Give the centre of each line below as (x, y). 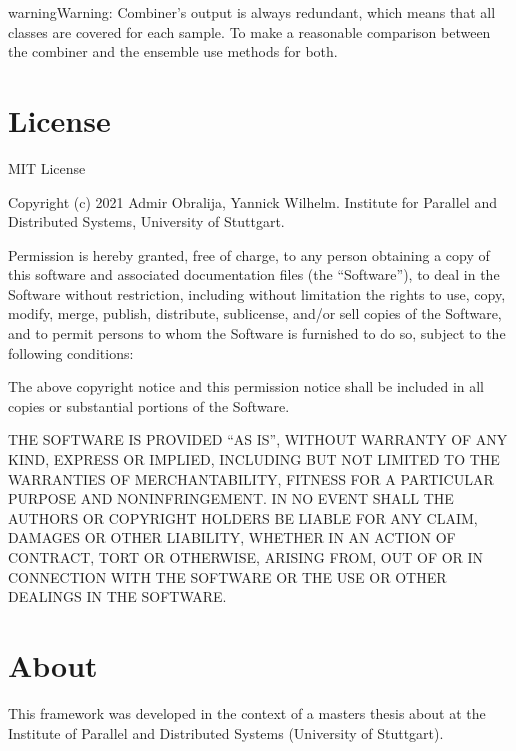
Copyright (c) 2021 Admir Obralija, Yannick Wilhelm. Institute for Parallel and (252, 201)
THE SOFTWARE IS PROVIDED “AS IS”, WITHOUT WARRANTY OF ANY (258, 439)
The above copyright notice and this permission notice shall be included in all (246, 386)
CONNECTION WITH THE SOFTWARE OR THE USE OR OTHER (227, 576)
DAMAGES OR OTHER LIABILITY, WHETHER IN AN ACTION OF (232, 537)
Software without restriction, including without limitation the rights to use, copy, (257, 293)
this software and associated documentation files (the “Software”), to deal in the (254, 274)
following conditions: (71, 352)
